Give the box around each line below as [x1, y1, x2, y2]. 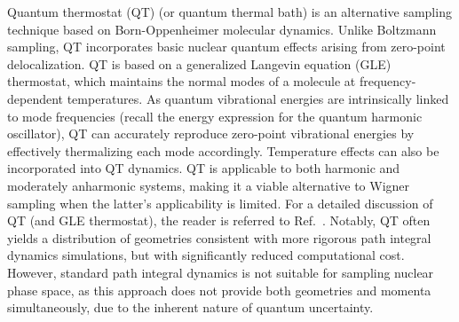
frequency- [359, 72, 416, 90]
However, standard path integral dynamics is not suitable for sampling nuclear [7, 263, 434, 281]
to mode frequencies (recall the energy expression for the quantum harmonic [7, 106, 423, 125]
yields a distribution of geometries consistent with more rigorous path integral [7, 228, 431, 247]
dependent [7, 89, 64, 107]
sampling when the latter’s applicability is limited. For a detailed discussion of [7, 193, 433, 212]
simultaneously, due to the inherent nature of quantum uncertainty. [7, 298, 374, 317]
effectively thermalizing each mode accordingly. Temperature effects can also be [7, 141, 439, 160]
